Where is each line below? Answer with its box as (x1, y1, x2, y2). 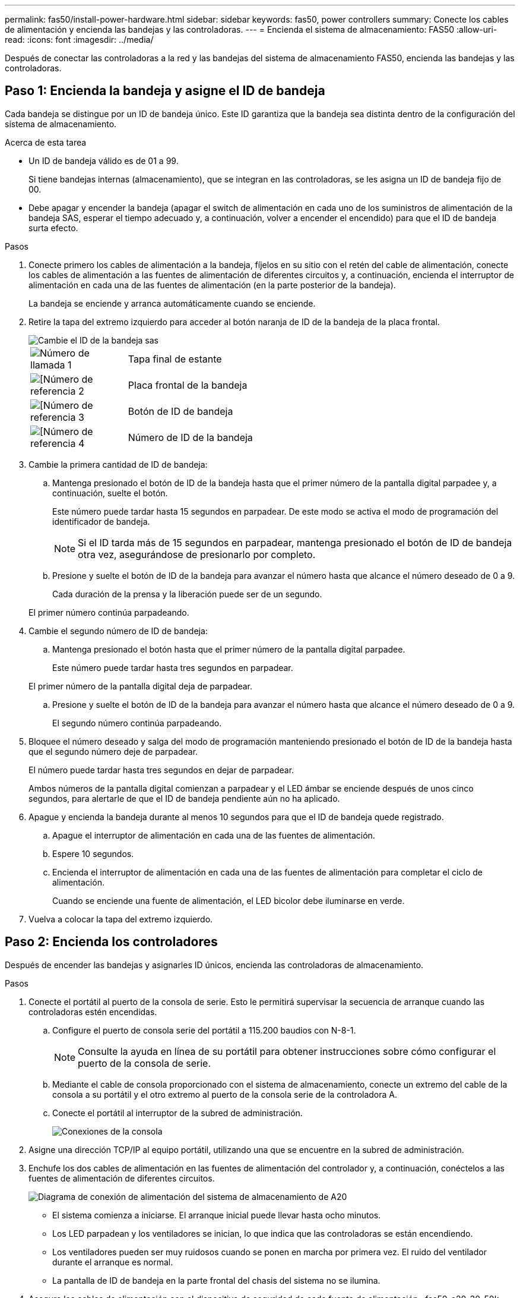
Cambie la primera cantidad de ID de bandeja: (28, 459, 208, 470)
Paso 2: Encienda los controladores (5, 934, 218, 950)
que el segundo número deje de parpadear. (28, 746, 198, 757)
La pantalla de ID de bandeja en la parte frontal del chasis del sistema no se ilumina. (52, 1275, 381, 1286)
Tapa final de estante (128, 352, 222, 365)
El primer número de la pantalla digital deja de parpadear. (28, 680, 253, 691)
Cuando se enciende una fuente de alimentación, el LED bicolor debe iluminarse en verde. (52, 895, 405, 906)
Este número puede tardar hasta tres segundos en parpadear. (52, 662, 293, 673)
